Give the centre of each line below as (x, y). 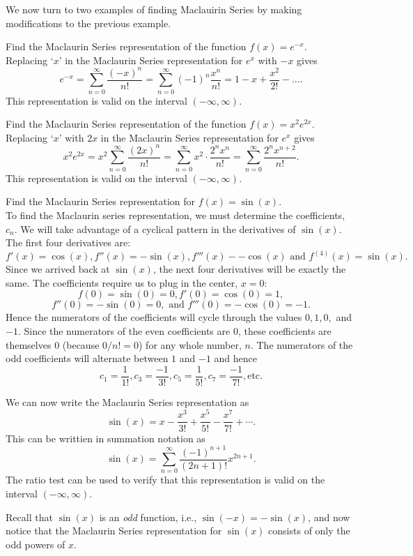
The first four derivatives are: (68, 242)
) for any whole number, (190, 344)
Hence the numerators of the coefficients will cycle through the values (154, 317)
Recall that (29, 517)
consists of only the (309, 531)
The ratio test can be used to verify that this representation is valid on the (165, 480)
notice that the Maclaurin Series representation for (114, 531)
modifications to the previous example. (88, 23)
